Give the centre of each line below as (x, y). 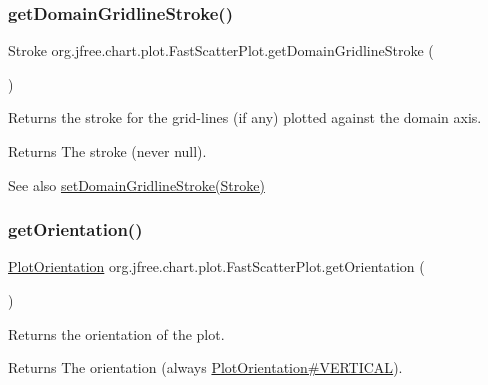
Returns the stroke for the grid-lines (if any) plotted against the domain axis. (245, 117)
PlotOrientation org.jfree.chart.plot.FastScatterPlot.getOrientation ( (216, 266)
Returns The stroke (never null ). (107, 151)
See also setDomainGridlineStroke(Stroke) (136, 184)
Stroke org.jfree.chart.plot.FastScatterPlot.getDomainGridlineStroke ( (221, 50)
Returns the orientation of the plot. (116, 333)
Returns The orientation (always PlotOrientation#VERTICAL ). (205, 367)
